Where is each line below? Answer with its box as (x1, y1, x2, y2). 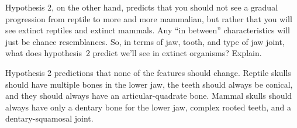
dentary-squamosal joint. (5, 112, 94, 124)
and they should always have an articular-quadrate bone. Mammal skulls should (5, 89, 292, 102)
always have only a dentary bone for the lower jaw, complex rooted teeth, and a (5, 101, 292, 113)
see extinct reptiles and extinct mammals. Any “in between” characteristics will (5, 24, 290, 36)
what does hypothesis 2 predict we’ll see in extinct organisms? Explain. (5, 47, 262, 59)
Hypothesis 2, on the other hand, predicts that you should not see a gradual (5, 1, 278, 13)
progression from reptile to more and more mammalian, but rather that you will (5, 12, 292, 25)
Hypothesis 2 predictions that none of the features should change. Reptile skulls (5, 66, 291, 78)
